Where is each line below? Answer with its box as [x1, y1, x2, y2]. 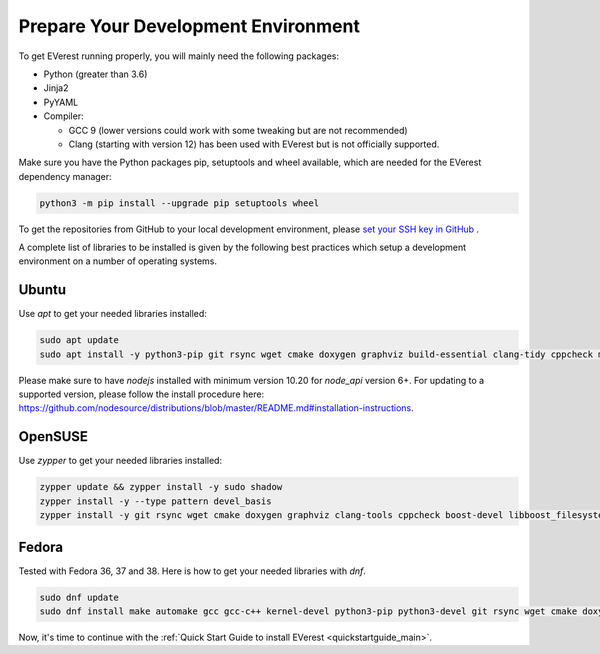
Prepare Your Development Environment [18, 15, 360, 37]
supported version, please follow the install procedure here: [18, 388, 265, 400]
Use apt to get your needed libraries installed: [18, 308, 207, 320]
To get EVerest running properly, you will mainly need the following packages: [18, 50, 340, 62]
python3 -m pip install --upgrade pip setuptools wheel [39, 197, 320, 209]
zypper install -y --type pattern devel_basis [39, 495, 272, 507]
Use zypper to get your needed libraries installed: [18, 455, 223, 467]
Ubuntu [18, 281, 67, 299]
